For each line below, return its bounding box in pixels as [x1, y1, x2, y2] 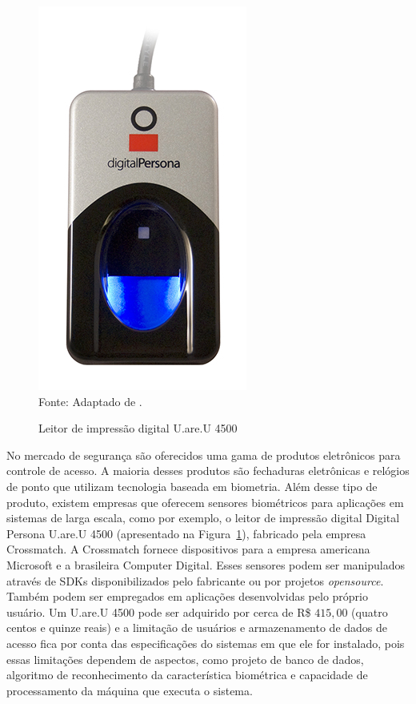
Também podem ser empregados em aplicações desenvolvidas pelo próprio [6, 588, 369, 605]
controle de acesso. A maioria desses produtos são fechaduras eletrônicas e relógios [6, 462, 410, 479]
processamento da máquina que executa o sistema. [6, 682, 253, 698]
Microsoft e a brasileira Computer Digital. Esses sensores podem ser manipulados [6, 556, 405, 573]
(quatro [351, 603, 388, 620]
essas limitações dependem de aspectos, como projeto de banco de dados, [6, 650, 364, 667]
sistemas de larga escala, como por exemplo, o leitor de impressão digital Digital [6, 509, 400, 526]
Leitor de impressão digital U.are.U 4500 [38, 420, 238, 436]
